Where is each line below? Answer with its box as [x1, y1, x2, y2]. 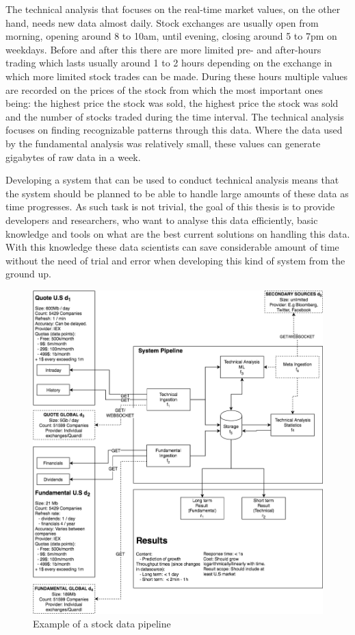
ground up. [5, 266, 51, 281]
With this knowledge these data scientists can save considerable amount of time [5, 240, 339, 254]
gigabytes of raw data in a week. [5, 149, 141, 164]
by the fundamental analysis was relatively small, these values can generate [5, 136, 321, 150]
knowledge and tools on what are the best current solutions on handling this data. [5, 226, 350, 240]
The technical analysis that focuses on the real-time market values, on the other [5, 2, 341, 16]
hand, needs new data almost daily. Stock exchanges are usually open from [5, 15, 319, 29]
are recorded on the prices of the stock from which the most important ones [5, 82, 324, 97]
